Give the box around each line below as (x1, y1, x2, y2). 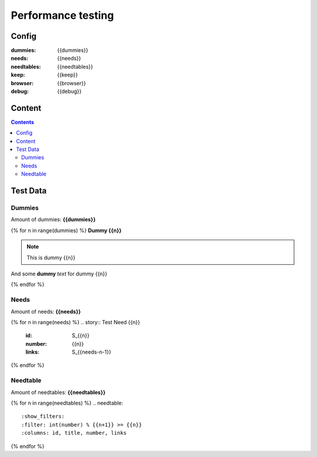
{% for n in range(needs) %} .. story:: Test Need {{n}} (11, 318, 140, 325)
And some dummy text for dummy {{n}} (11, 270, 107, 277)
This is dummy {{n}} (26, 254, 76, 261)
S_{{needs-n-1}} (72, 348, 112, 355)
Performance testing (11, 9, 114, 22)
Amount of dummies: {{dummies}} (11, 216, 96, 223)
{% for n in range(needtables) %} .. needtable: (11, 399, 123, 406)
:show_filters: (21, 413, 65, 420)
